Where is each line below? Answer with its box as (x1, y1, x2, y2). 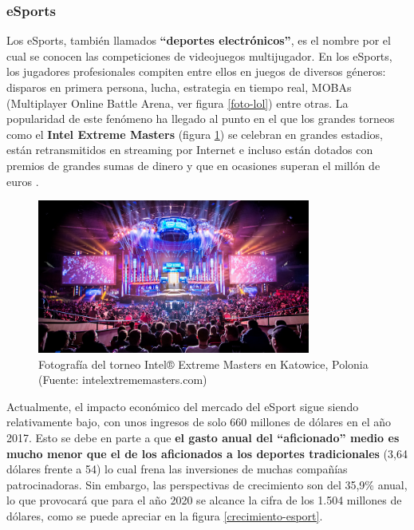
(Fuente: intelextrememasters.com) (38, 371, 207, 388)
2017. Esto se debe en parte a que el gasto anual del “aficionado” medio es (6, 429, 400, 445)
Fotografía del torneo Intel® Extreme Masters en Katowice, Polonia (38, 355, 369, 372)
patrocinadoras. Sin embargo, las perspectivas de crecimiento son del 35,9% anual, (6, 476, 408, 492)
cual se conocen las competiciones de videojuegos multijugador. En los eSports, (6, 47, 392, 64)
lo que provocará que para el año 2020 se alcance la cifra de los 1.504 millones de (6, 492, 402, 508)
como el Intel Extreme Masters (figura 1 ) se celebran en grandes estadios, (6, 125, 383, 142)
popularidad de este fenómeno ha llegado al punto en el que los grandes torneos (6, 110, 395, 127)
